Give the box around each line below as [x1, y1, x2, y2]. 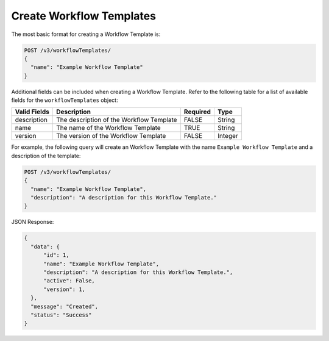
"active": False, [43, 278, 96, 284]
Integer [217, 132, 239, 140]
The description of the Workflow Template [55, 116, 177, 124]
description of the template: [11, 152, 81, 159]
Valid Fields [15, 107, 50, 116]
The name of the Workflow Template [55, 124, 161, 132]
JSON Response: [11, 218, 54, 226]
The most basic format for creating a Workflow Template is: [11, 31, 161, 38]
